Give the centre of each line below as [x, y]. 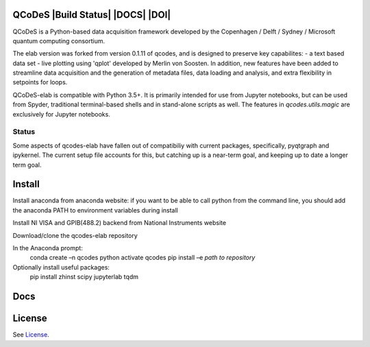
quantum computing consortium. [59, 40]
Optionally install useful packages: [61, 267]
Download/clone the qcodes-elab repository [75, 235]
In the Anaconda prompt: [48, 248]
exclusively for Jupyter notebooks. [62, 114]
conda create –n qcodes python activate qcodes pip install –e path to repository [143, 258]
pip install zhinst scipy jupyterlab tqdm [84, 277]
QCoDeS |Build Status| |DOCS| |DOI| [92, 15]
